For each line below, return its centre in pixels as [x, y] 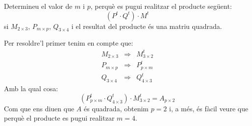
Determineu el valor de [38, 6]
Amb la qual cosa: [31, 88]
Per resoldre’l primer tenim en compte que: [69, 43]
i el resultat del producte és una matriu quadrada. [147, 26]
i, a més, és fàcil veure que [209, 108]
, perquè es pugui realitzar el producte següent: [161, 6]
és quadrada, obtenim [116, 108]
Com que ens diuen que [39, 108]
